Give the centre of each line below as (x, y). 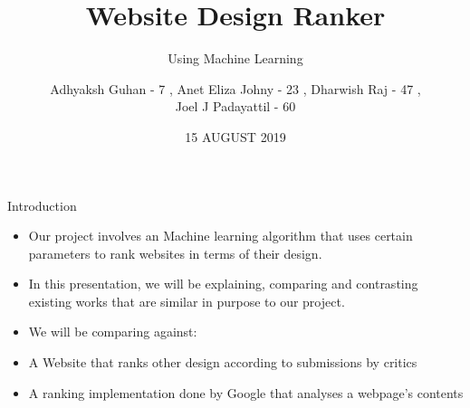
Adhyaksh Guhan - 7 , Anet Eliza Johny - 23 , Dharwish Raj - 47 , (235, 88)
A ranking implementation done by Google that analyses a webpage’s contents (246, 392)
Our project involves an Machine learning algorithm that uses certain (221, 236)
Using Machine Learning (235, 58)
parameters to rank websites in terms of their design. (175, 253)
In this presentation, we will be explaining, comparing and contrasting (223, 284)
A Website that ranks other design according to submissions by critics (223, 362)
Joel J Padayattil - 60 (235, 106)
